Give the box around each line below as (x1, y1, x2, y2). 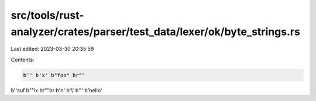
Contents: (11, 56, 35, 63)
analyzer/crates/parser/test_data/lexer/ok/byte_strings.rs (11, 25, 301, 38)
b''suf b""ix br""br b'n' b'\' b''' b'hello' (11, 86, 102, 93)
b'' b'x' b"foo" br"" (23, 72, 85, 78)
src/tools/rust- (11, 9, 84, 22)
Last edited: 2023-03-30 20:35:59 (11, 46, 94, 53)
